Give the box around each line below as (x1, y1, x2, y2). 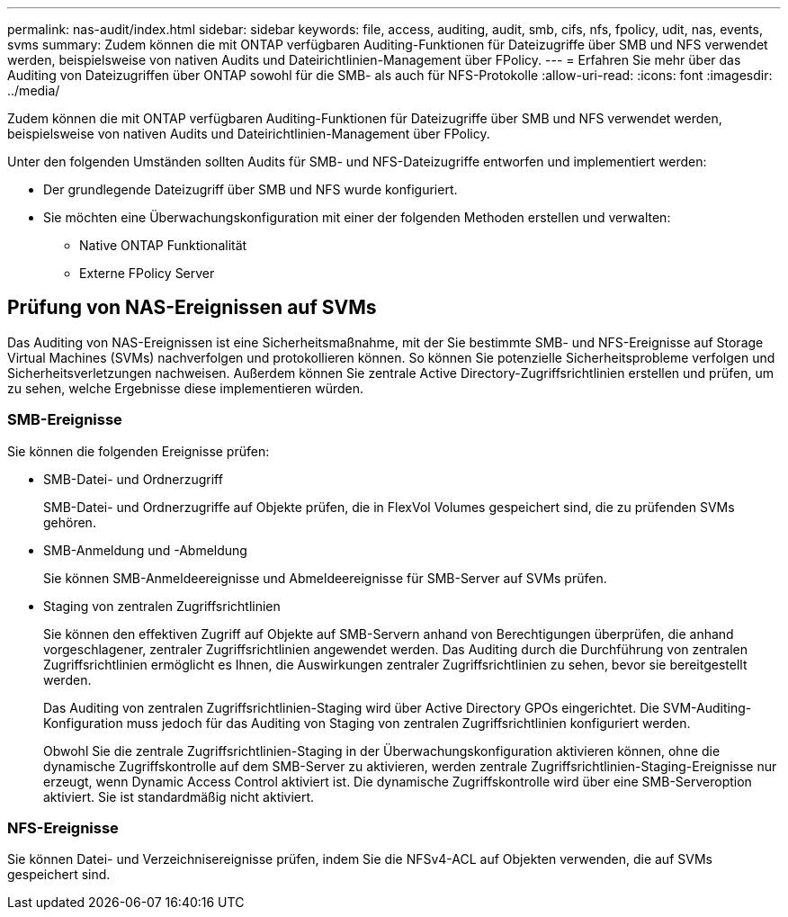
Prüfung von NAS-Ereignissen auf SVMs (7, 296, 377, 319)
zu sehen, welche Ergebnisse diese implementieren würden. (7, 380, 364, 396)
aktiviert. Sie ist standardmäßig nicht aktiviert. (43, 788, 315, 805)
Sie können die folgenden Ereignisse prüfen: (7, 443, 270, 459)
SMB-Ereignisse (7, 410, 122, 429)
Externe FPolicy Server (79, 265, 215, 281)
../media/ (7, 83, 60, 98)
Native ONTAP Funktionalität (79, 238, 247, 253)
